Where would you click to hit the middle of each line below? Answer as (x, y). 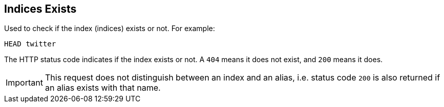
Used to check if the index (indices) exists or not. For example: (110, 29)
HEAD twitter (30, 44)
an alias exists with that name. (103, 88)
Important (24, 83)
